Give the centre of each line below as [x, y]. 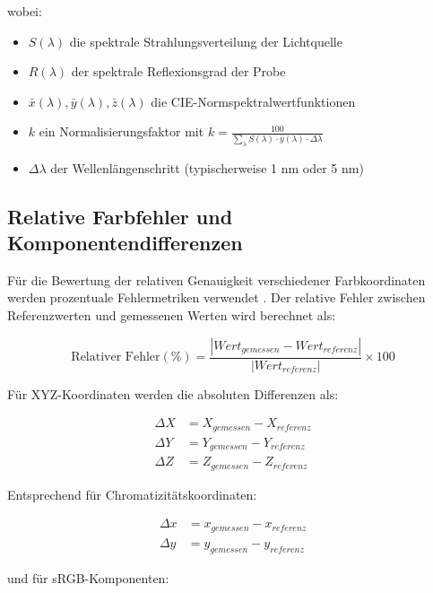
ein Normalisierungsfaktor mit [121, 131]
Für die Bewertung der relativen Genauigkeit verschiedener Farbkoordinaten [216, 279]
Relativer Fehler [116, 358]
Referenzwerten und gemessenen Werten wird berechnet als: [172, 315]
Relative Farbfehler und [120, 216]
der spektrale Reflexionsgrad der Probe [178, 71]
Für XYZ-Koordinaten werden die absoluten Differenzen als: [173, 393]
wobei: [25, 11]
